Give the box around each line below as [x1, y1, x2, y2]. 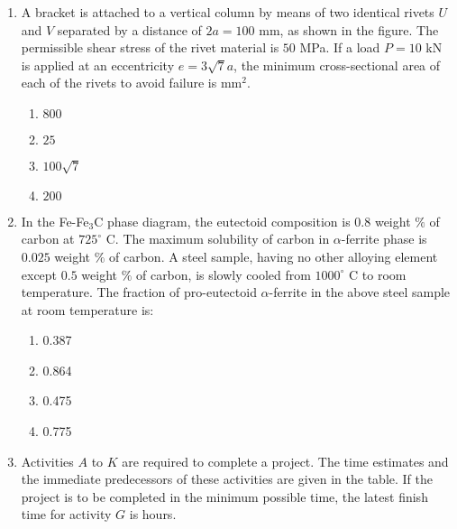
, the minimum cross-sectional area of [233, 55, 441, 74]
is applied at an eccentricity [21, 55, 175, 74]
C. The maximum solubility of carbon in [105, 229, 330, 248]
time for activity [21, 505, 112, 524]
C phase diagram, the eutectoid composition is [94, 211, 351, 230]
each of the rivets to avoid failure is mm [21, 73, 242, 92]
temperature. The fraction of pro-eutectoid [21, 283, 257, 302]
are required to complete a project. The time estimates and [122, 451, 449, 470]
